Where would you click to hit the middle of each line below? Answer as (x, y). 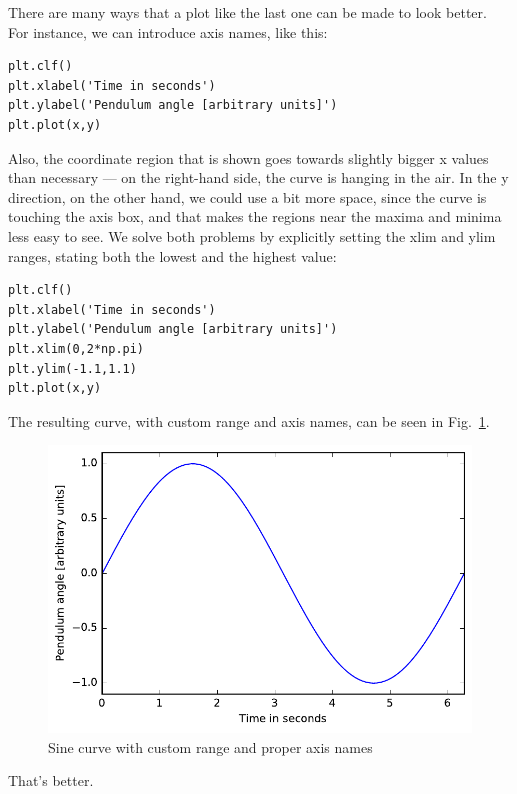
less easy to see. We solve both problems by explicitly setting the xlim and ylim (252, 235)
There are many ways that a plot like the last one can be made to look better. (247, 12)
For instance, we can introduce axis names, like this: (168, 31)
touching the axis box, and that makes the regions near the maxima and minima (255, 216)
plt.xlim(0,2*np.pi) (76, 348)
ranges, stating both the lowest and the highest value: (172, 255)
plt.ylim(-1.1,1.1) (72, 368)
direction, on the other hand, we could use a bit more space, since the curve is (247, 196)
